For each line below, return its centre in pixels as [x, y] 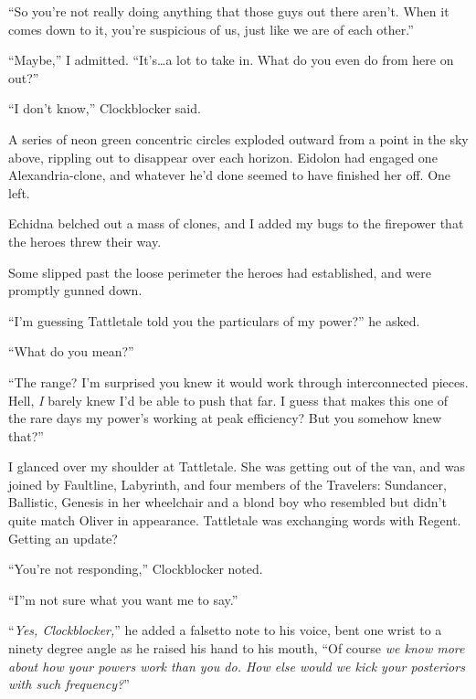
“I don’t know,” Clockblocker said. [105, 108]
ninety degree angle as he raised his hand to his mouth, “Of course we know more [237, 648]
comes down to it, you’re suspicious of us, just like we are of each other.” [211, 29]
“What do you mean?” [71, 351]
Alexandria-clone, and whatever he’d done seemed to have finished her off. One [230, 175]
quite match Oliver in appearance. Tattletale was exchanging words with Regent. [235, 520]
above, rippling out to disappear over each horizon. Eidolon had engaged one [223, 157]
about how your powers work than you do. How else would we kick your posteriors [237, 666]
